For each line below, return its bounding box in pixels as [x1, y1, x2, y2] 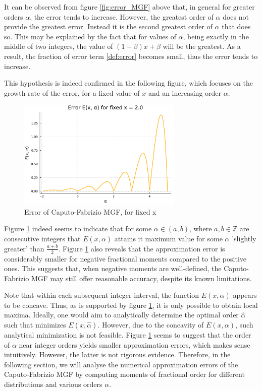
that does [222, 21, 251, 32]
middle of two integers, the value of [4, 41, 113, 51]
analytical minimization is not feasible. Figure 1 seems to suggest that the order [4, 330, 251, 340]
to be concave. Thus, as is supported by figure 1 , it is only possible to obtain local [4, 299, 258, 310]
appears [233, 290, 257, 300]
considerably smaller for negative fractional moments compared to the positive [4, 253, 246, 264]
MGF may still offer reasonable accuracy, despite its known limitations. [31, 273, 252, 283]
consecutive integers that [4, 233, 81, 244]
